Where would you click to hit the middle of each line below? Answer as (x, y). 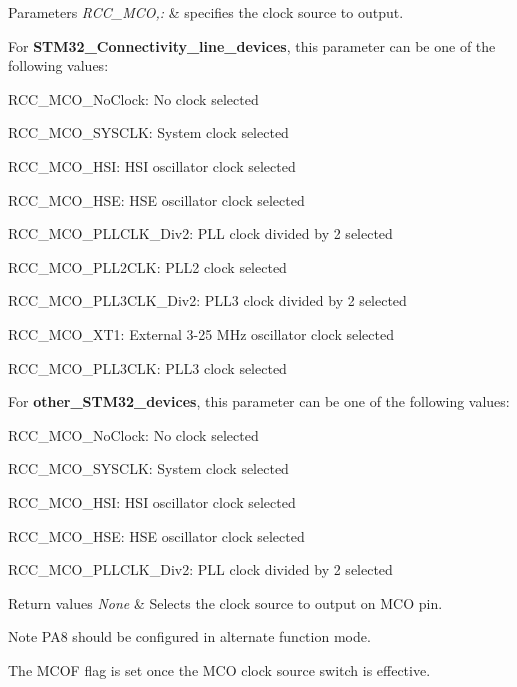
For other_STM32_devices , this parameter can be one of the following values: (259, 401)
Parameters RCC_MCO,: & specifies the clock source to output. (206, 12)
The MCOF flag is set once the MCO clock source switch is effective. (219, 669)
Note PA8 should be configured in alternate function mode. (189, 636)
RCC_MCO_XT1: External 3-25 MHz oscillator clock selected (201, 333)
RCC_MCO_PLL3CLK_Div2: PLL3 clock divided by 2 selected (207, 300)
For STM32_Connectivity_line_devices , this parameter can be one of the (252, 45)
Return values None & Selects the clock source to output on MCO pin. (225, 602)
